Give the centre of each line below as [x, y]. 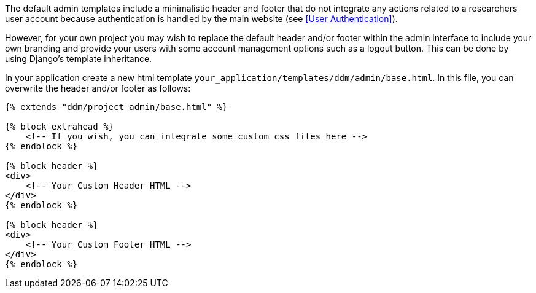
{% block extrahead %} [60, 127]
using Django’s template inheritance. [79, 59]
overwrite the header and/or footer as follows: [98, 88]
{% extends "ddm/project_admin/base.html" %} [116, 107]
